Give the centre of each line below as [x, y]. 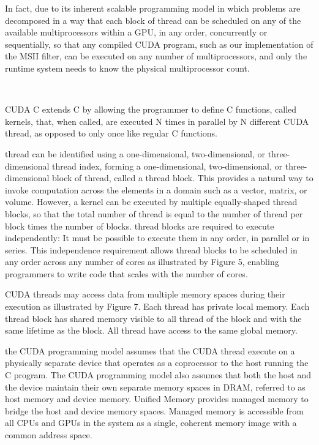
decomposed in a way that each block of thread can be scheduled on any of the [153, 20]
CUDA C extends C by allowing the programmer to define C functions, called [151, 109]
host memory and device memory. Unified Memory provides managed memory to [157, 399]
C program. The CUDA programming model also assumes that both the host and [158, 375]
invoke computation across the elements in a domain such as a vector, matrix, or [156, 189]
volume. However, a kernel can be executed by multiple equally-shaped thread [151, 202]
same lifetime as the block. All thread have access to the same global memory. [151, 330]
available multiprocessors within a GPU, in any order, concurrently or [136, 32]
